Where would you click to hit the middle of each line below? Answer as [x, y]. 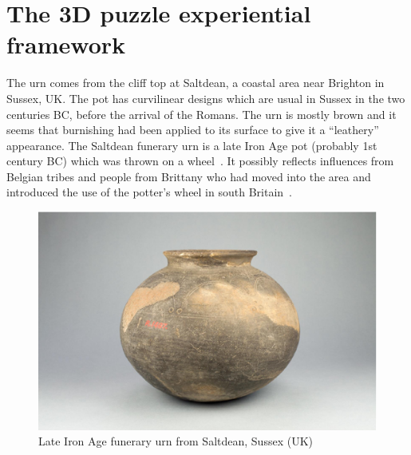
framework [66, 44]
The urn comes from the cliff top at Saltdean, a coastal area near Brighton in [196, 83]
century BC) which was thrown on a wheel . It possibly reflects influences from [200, 161]
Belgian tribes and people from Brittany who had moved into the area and [189, 176]
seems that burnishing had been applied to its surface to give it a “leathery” [193, 130]
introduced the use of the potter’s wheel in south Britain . [149, 192]
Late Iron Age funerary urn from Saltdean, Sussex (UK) [176, 441]
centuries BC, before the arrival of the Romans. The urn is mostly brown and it [202, 114]
